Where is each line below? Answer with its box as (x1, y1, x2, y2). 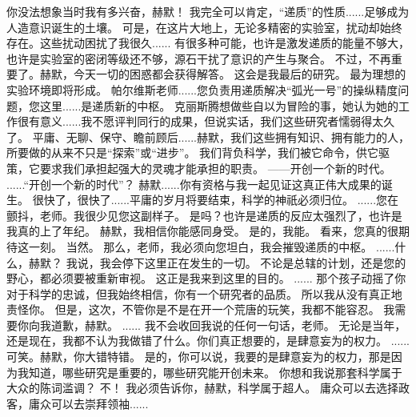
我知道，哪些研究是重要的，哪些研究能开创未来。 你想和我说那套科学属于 (17, 363, 402, 380)
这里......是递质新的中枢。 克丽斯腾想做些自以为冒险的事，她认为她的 (39, 97, 399, 114)
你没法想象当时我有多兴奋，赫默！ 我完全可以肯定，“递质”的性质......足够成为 (6, 3, 410, 19)
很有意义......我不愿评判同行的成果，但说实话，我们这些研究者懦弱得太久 (17, 113, 395, 130)
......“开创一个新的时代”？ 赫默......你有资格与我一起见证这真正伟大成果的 (6, 175, 382, 192)
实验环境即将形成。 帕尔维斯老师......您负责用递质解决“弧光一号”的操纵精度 (6, 81, 398, 98)
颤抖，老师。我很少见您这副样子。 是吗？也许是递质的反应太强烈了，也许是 (6, 206, 402, 223)
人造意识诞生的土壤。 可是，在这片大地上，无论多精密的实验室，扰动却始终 (6, 18, 402, 35)
